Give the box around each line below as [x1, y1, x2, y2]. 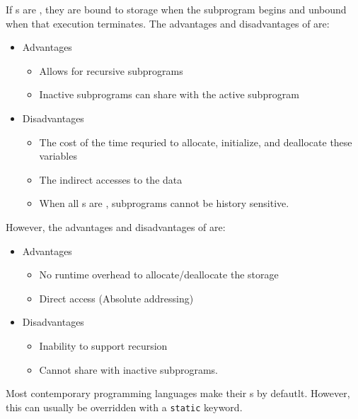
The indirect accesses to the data [39, 172, 183, 187]
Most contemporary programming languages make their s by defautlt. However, [6, 386, 350, 401]
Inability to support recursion [39, 338, 168, 353]
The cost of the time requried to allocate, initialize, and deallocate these [39, 134, 352, 149]
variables [39, 148, 77, 163]
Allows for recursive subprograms [39, 63, 183, 78]
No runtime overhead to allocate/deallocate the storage [39, 267, 279, 282]
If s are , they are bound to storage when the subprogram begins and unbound [6, 2, 347, 16]
